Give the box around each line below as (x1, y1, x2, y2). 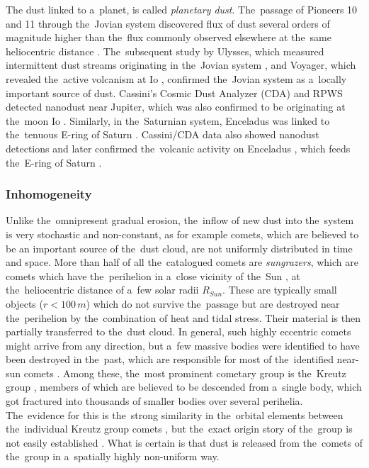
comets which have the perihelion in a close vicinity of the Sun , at (6, 268, 300, 283)
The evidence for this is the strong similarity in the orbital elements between (6, 407, 344, 422)
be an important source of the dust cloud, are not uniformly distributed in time (6, 240, 353, 255)
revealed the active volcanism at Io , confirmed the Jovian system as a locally (6, 71, 347, 86)
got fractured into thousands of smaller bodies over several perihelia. (6, 394, 303, 408)
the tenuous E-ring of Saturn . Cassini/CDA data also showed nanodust (6, 127, 319, 142)
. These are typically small (222, 282, 337, 297)
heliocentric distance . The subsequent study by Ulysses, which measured (6, 43, 324, 58)
